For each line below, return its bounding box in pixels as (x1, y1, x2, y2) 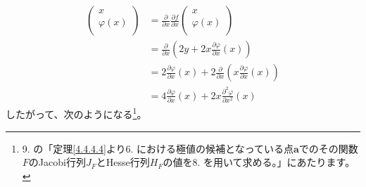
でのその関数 (298, 141, 358, 155)
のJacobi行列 (28, 155, 86, 169)
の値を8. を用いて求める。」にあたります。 (163, 155, 355, 169)
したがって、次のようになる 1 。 (6, 105, 147, 121)
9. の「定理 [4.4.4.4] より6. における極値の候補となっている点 (22, 141, 294, 155)
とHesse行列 (96, 155, 150, 169)
